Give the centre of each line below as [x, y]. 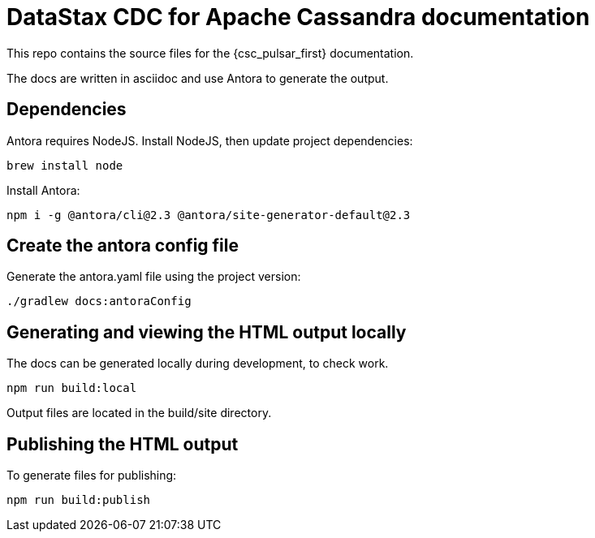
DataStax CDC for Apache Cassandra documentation [298, 17]
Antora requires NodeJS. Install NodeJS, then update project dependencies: [210, 140]
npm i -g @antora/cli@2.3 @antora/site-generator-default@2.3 [209, 215]
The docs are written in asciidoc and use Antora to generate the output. [198, 78]
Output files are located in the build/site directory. [139, 413]
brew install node [65, 165]
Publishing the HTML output [123, 444]
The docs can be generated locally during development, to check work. [198, 364]
